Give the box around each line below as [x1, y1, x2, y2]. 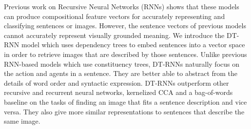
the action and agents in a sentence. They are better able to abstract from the [4, 68, 238, 78]
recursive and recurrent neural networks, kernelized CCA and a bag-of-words [4, 87, 233, 97]
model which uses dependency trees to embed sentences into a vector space [21, 39, 245, 50]
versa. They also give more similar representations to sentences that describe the [4, 106, 245, 116]
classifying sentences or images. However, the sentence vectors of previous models [4, 20, 246, 31]
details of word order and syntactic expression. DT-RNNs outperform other [4, 77, 229, 88]
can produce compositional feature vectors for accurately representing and [4, 11, 225, 21]
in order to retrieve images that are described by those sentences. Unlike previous [4, 49, 247, 59]
